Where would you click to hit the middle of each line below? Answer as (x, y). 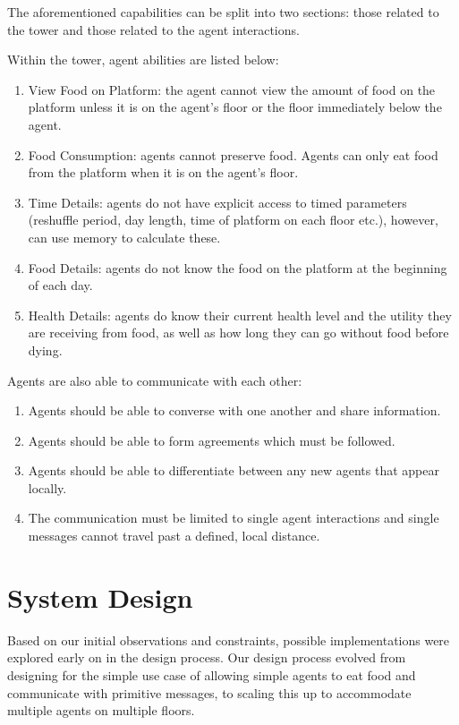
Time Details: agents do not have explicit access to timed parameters (217, 202)
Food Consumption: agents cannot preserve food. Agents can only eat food (233, 154)
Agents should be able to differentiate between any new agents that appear (234, 470)
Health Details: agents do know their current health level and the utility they (240, 315)
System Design (100, 597)
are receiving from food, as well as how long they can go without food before (238, 333)
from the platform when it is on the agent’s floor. (163, 172)
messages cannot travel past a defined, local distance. (174, 536)
